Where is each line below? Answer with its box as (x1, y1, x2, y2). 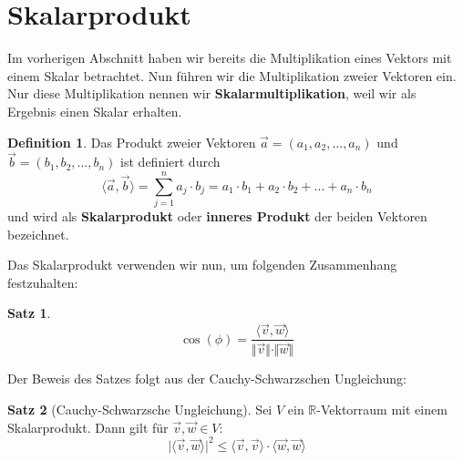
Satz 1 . (7, 303, 51, 323)
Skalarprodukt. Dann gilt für (7, 417, 169, 436)
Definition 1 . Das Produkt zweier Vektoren (7, 132, 256, 151)
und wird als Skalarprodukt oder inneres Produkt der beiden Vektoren (7, 207, 427, 226)
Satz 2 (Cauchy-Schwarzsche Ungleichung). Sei (7, 399, 273, 418)
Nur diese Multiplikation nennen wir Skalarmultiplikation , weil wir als (7, 84, 417, 103)
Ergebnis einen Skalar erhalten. (7, 101, 182, 120)
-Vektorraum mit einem (316, 399, 448, 418)
